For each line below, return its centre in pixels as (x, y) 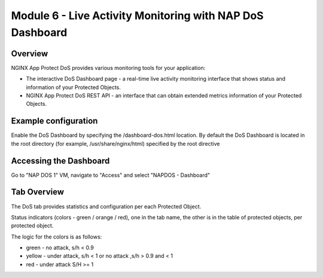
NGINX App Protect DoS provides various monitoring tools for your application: (108, 68)
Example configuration (54, 121)
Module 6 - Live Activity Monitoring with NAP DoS (137, 16)
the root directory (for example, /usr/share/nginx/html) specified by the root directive (115, 143)
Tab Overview (38, 192)
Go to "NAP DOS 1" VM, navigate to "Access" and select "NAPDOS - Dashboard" (111, 175)
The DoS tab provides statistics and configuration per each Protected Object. (106, 206)
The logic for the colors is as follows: (57, 237)
